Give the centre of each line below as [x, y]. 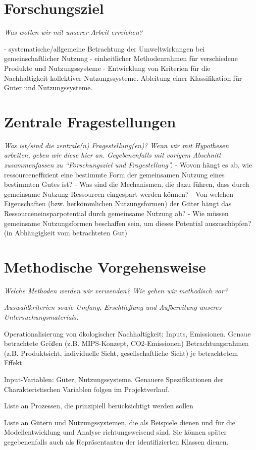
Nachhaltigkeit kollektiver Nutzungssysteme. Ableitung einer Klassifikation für [123, 78]
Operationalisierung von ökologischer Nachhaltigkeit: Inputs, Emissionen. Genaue [128, 333]
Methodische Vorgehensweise [105, 266]
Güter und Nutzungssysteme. [48, 87]
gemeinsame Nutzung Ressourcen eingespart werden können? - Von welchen [119, 194]
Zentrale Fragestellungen [90, 121]
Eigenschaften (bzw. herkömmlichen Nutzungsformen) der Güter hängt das [118, 203]
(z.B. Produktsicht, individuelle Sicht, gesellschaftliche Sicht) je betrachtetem [121, 353]
